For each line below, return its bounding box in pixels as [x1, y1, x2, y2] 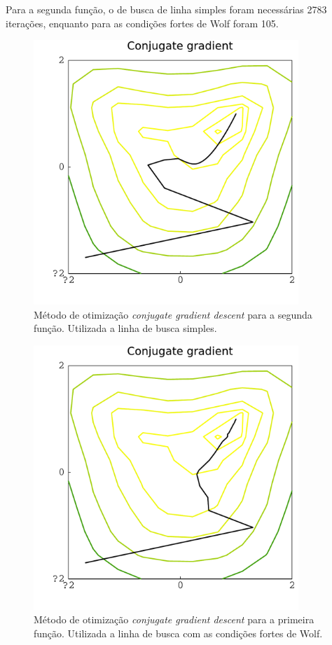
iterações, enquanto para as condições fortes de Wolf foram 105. [6, 15, 279, 30]
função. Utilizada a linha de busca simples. [34, 321, 217, 335]
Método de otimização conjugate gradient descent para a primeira [34, 612, 314, 627]
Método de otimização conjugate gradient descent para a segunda [34, 307, 312, 321]
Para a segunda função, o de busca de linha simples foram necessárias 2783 [6, 2, 327, 16]
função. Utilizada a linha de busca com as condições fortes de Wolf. [34, 626, 323, 641]
